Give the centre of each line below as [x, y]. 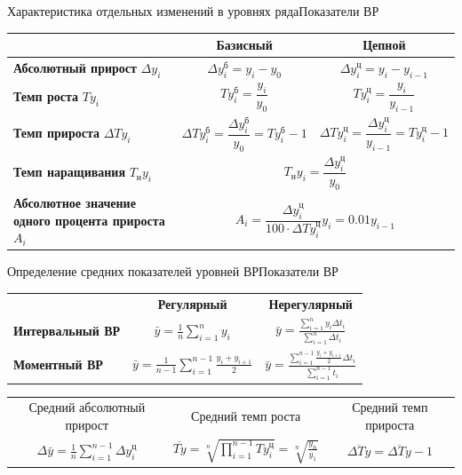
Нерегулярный [311, 303]
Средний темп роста [246, 416]
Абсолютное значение [75, 203]
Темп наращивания [69, 172]
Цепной [384, 45]
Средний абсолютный [87, 407]
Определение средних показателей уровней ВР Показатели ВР [173, 271]
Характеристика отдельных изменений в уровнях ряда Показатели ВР [193, 11]
